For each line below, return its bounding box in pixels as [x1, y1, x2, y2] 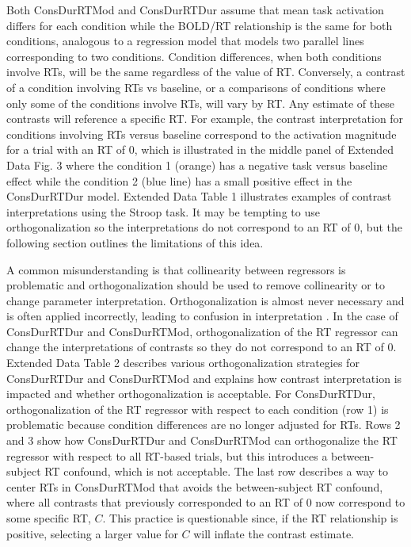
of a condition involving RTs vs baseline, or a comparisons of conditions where [6, 78, 386, 95]
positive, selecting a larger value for [6, 525, 178, 541]
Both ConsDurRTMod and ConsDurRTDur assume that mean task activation [6, 2, 384, 17]
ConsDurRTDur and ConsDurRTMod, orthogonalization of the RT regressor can [6, 323, 398, 339]
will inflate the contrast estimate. [193, 525, 355, 541]
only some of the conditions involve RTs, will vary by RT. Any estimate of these [6, 94, 394, 111]
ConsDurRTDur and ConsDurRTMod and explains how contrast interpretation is [6, 369, 402, 386]
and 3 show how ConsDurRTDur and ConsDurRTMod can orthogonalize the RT [6, 432, 398, 449]
